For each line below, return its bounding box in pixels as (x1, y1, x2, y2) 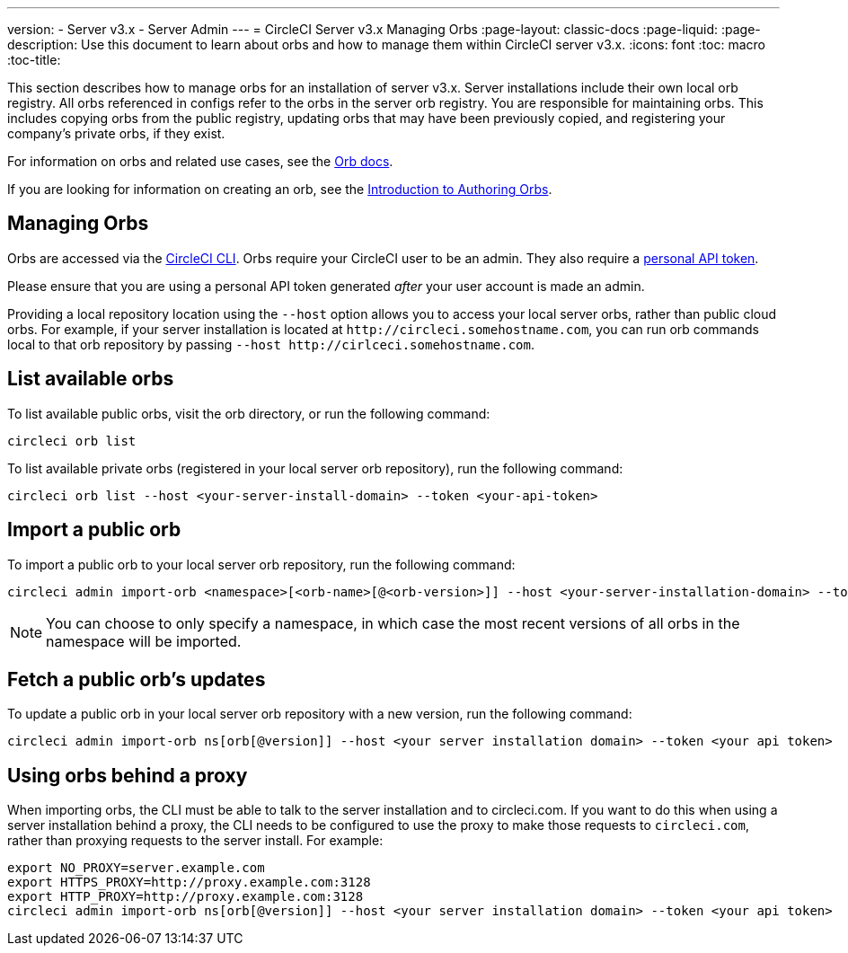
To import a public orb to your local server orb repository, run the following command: (7, 556, 516, 572)
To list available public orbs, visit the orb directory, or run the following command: (7, 405, 490, 421)
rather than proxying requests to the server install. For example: (7, 833, 384, 849)
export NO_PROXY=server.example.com (7, 860, 265, 876)
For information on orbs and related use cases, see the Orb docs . (7, 154, 393, 169)
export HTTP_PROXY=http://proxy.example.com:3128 (7, 889, 364, 904)
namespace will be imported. (46, 631, 242, 650)
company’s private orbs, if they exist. (7, 126, 225, 141)
